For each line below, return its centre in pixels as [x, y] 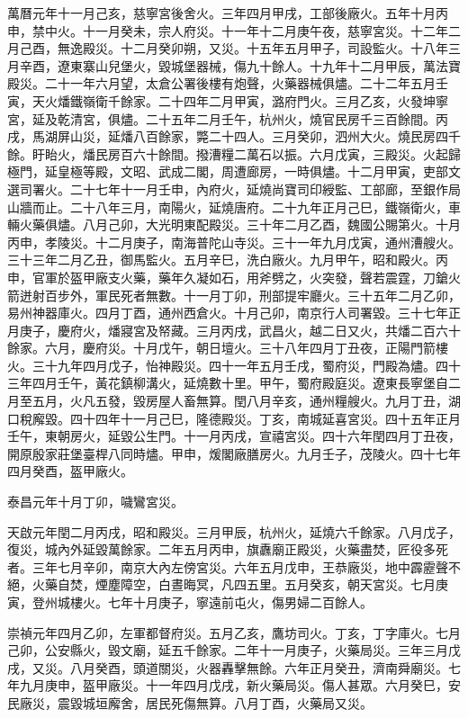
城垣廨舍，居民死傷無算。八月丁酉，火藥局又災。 [227, 702]
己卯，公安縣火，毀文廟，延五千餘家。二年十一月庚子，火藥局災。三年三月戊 [234, 650]
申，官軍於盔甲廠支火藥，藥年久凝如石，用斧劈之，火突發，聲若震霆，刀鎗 [228, 277]
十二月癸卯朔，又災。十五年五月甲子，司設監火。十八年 [284, 48]
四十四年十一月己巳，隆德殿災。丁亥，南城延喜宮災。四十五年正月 [265, 418]
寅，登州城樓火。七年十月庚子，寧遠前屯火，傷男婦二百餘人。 [190, 602]
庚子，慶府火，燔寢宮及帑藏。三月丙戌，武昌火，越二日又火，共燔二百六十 [240, 330]
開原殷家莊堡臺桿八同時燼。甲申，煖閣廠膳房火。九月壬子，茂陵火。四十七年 [234, 453]
